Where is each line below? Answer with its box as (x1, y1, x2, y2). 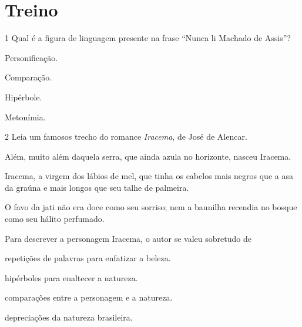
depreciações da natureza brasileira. (5, 311, 133, 323)
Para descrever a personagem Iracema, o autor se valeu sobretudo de (5, 232, 251, 244)
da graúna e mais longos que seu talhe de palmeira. (5, 181, 189, 193)
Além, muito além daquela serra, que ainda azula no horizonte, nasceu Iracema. (5, 150, 291, 162)
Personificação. (5, 51, 58, 63)
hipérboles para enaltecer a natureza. (5, 271, 138, 284)
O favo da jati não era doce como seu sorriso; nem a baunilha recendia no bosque (5, 201, 297, 213)
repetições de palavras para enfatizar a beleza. (5, 252, 171, 264)
